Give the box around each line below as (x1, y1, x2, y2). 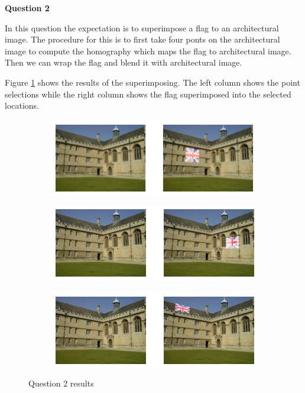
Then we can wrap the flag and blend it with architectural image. (5, 56, 242, 69)
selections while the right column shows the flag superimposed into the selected (5, 87, 291, 100)
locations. (5, 99, 40, 112)
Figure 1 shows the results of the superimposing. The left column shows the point (5, 76, 300, 88)
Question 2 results (28, 376, 94, 389)
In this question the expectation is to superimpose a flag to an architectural (5, 21, 279, 34)
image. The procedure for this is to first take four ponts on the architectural (5, 33, 280, 46)
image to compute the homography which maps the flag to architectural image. (5, 44, 291, 57)
